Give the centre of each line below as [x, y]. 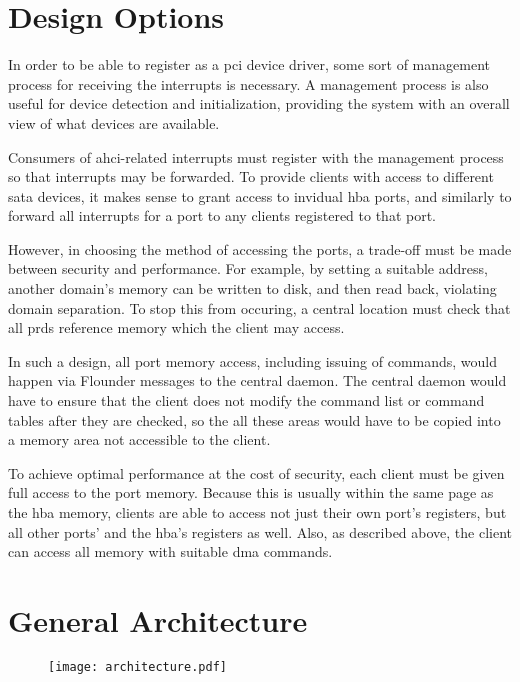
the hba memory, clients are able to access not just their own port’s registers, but [257, 512]
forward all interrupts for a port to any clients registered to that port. [222, 215]
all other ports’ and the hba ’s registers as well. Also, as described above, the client [260, 531]
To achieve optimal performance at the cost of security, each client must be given [256, 472]
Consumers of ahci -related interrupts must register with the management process [256, 156]
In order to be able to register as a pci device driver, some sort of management [249, 64]
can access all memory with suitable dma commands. [170, 551]
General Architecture [158, 619]
